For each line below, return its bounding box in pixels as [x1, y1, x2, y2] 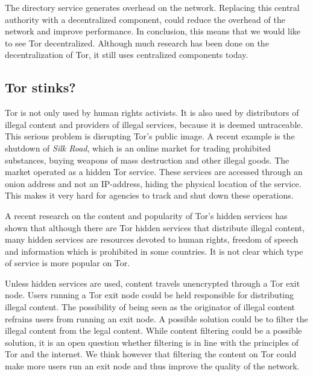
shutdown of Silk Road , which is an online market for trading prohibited [5, 141, 271, 154]
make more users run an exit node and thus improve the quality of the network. [5, 360, 300, 372]
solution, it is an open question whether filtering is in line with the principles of [5, 336, 299, 348]
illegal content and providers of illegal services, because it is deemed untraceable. [5, 118, 303, 130]
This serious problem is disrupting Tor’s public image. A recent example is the [5, 130, 295, 142]
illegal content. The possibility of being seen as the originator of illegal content [5, 301, 296, 313]
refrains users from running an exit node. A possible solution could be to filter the [5, 312, 308, 325]
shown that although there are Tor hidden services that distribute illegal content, [5, 221, 305, 234]
